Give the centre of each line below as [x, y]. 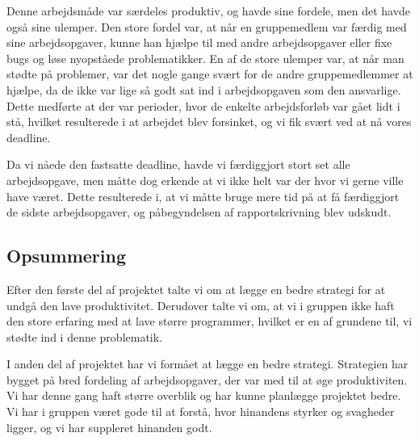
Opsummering [66, 256]
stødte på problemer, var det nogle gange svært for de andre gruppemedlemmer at [210, 74]
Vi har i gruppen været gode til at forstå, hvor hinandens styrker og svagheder [201, 412]
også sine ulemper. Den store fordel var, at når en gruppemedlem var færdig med [207, 26]
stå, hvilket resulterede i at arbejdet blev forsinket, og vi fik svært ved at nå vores [209, 122]
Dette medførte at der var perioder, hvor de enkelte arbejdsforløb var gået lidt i [203, 105]
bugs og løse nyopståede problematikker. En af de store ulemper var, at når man [205, 58]
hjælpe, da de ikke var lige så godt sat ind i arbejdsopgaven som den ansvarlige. [204, 89]
